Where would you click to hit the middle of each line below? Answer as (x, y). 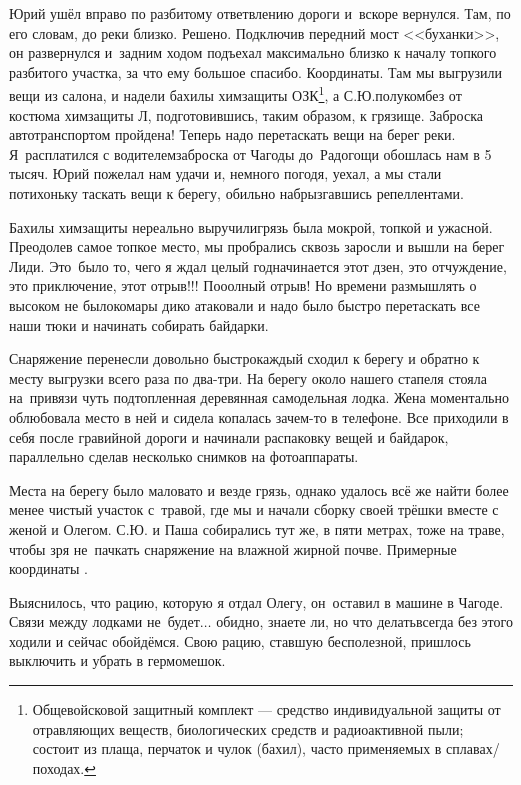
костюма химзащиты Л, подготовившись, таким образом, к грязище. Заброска (246, 114)
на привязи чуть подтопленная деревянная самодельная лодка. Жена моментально (259, 397)
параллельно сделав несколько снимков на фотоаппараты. (184, 456)
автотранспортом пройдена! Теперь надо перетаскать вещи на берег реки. (232, 134)
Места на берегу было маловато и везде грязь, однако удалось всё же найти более (259, 489)
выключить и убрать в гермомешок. (117, 660)
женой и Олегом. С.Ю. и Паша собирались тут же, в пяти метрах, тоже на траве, (257, 528)
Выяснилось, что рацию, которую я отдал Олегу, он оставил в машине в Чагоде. (256, 601)
